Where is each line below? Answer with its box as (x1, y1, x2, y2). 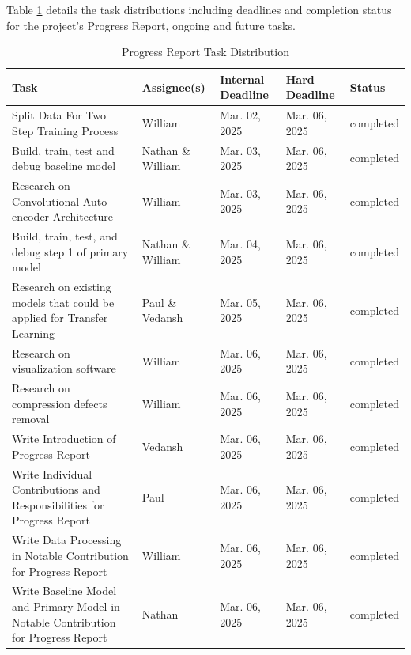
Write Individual (12, 465, 92, 482)
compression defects (12, 395, 107, 411)
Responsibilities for (12, 496, 104, 513)
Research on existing (12, 278, 111, 295)
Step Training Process (12, 122, 119, 138)
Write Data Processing (12, 532, 122, 548)
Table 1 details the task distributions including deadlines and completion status (6, 2, 392, 17)
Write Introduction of (12, 430, 116, 447)
